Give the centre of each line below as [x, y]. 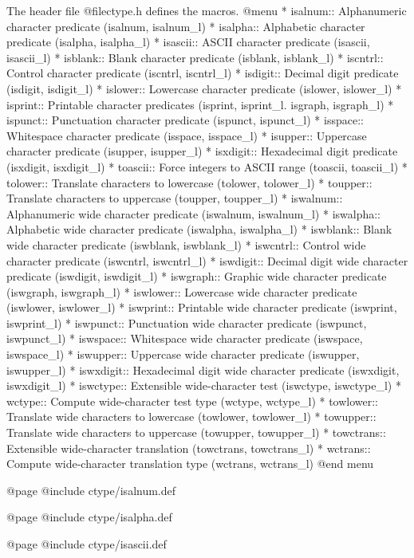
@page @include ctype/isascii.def [87, 544]
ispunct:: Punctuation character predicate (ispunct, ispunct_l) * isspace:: [185, 120]
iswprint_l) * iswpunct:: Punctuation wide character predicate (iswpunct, [187, 322]
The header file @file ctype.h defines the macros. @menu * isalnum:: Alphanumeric [207, 10]
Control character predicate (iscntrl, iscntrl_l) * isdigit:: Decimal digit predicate [203, 73]
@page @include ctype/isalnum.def [91, 490]
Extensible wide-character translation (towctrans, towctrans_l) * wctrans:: [189, 448]
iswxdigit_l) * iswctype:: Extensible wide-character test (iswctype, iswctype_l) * [204, 385]
